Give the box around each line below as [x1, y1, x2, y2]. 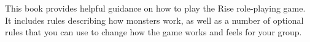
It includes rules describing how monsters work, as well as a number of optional [5, 13, 304, 26]
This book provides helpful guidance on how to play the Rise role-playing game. [5, 2, 306, 14]
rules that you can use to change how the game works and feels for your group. [5, 26, 302, 38]
